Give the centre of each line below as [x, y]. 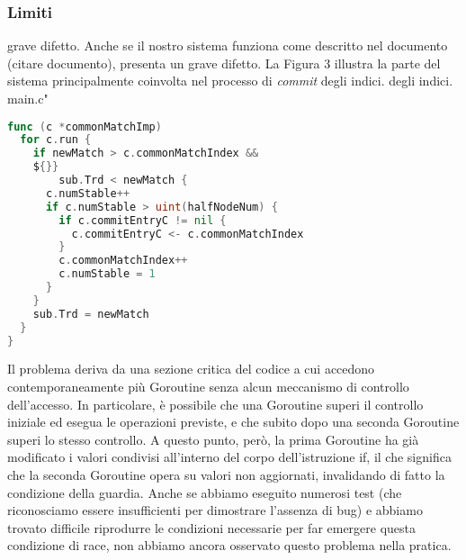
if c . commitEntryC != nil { [143, 220]
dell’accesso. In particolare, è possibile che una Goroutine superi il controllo [215, 404]
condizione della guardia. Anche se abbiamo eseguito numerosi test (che [205, 492]
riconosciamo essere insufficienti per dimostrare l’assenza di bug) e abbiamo [215, 510]
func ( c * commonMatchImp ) [85, 126]
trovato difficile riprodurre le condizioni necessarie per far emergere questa [212, 527]
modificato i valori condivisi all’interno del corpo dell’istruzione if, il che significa [229, 457]
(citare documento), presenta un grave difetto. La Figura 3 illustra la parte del [224, 63]
